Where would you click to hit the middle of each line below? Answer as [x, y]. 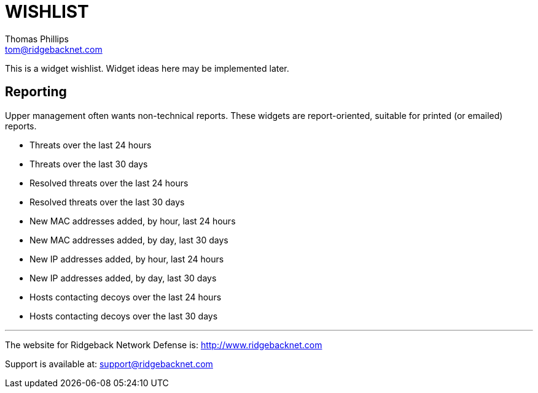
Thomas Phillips [37, 39]
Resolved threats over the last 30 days [107, 202]
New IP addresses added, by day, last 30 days [123, 278]
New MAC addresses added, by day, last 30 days [129, 240]
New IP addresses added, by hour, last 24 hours [127, 259]
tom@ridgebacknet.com [54, 49]
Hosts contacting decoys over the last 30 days [124, 316]
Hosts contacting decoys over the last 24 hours [126, 297]
